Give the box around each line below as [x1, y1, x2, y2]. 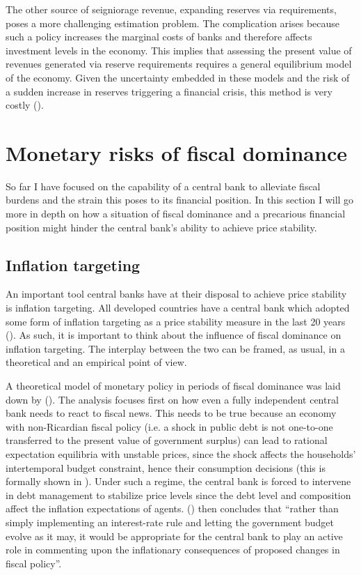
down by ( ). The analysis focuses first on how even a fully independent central [6, 392, 339, 406]
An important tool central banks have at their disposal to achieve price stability [6, 286, 347, 301]
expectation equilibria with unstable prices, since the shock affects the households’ [6, 446, 356, 461]
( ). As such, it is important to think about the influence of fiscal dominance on [6, 328, 342, 342]
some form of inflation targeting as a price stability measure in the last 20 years [6, 314, 346, 328]
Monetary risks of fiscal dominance [6, 138, 347, 167]
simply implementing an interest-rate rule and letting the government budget [6, 514, 335, 529]
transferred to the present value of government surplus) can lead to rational [6, 433, 328, 447]
